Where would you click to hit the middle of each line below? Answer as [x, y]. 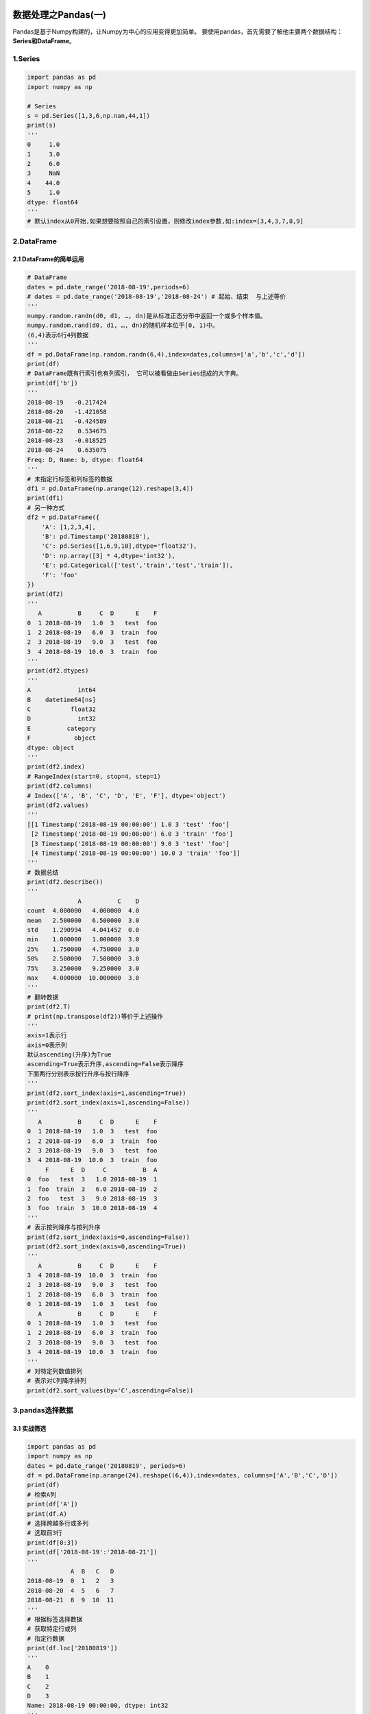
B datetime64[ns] [61, 700]
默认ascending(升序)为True [70, 1055]
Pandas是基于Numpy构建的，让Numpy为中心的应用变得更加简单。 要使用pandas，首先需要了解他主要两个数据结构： [178, 32]
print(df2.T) [49, 1007]
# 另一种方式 [46, 508]
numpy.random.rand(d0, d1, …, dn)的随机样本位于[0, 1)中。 [123, 325]
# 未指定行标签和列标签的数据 [70, 479]
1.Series [26, 58]
